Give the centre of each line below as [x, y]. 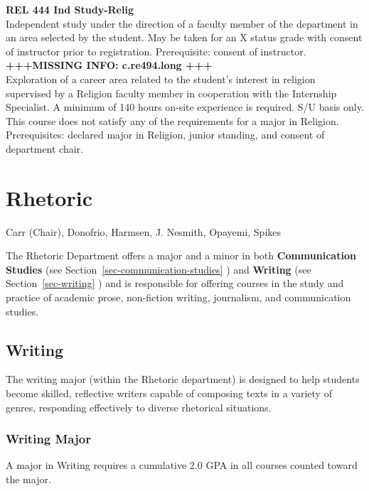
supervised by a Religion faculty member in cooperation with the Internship [171, 93]
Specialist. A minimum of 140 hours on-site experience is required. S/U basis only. [185, 107]
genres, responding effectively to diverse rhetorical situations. [139, 407]
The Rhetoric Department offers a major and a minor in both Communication [181, 255]
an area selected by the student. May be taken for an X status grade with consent [184, 37]
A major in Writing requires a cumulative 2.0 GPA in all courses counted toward [182, 465]
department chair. [44, 148]
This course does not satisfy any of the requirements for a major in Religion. [172, 120]
